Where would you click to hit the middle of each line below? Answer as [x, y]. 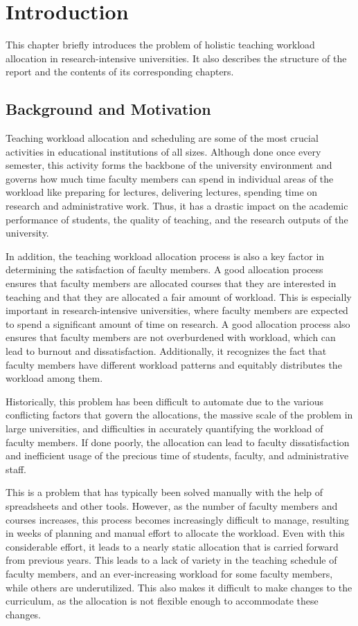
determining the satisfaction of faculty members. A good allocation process [164, 269]
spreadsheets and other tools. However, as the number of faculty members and [172, 505]
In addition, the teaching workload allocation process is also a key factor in [165, 256]
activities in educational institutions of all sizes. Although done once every [163, 151]
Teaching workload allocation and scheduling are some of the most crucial [162, 138]
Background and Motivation [108, 109]
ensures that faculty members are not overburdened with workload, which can [171, 337]
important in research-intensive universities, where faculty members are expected [177, 310]
